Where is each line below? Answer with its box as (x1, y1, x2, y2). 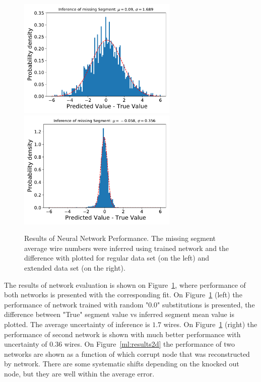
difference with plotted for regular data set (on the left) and (24, 252, 209, 263)
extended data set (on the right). (24, 262, 125, 273)
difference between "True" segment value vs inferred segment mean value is (4, 309, 234, 320)
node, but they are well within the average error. (4, 368, 155, 378)
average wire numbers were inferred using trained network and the (24, 242, 229, 253)
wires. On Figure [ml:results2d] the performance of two (64, 339, 235, 349)
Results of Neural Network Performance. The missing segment (24, 233, 216, 243)
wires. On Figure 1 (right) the (163, 319, 257, 329)
